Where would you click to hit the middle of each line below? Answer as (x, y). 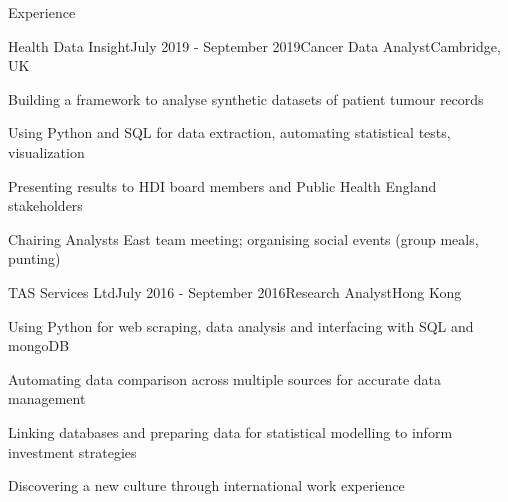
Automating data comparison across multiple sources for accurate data (225, 378)
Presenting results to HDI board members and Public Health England (222, 185)
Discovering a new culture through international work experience (206, 485)
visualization (46, 151)
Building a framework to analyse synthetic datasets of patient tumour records (246, 98)
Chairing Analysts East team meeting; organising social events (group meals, (243, 238)
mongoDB (39, 345)
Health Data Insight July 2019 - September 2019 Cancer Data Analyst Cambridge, (254, 45)
